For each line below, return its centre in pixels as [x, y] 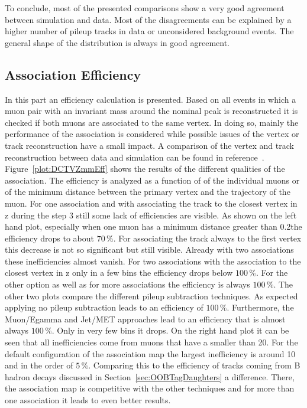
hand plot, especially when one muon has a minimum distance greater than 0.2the [153, 226]
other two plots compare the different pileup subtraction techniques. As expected [151, 296]
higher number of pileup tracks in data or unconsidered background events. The [149, 31]
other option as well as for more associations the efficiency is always [127, 284]
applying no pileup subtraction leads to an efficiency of [104, 307]
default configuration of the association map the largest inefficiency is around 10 [150, 353]
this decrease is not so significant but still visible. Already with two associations [149, 249]
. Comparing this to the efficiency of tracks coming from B [194, 365]
